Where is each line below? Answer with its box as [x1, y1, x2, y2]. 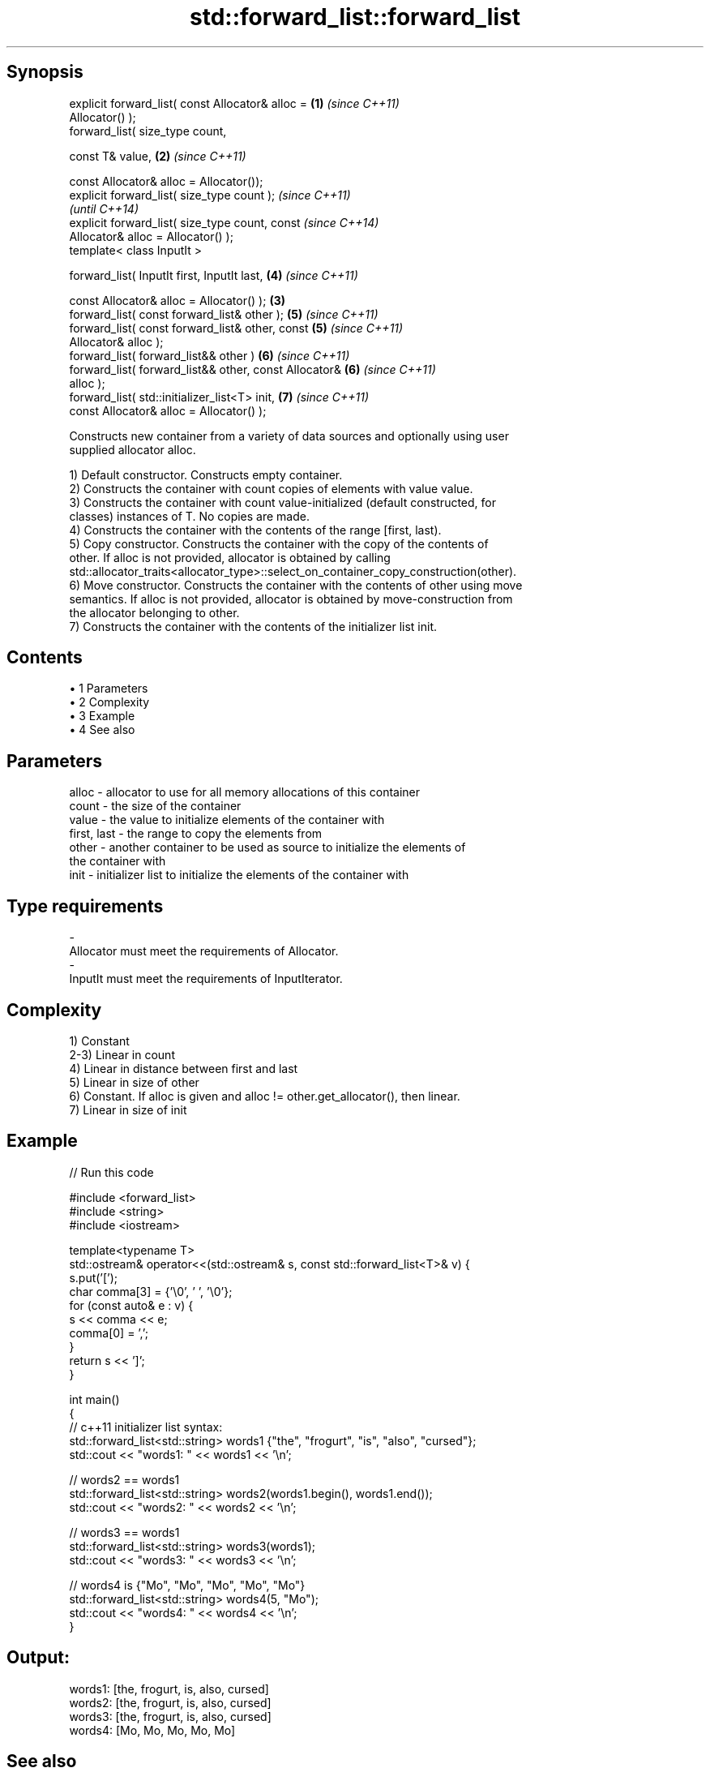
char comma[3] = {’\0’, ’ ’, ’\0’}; [69, 1284, 233, 1298]
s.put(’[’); [69, 1270, 118, 1285]
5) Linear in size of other [69, 1075, 199, 1089]
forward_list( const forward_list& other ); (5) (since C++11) [69, 307, 379, 321]
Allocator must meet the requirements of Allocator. [69, 944, 339, 959]
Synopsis [6, 62, 83, 83]
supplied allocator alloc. [69, 442, 196, 457]
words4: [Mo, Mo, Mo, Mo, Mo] [69, 1723, 236, 1737]
